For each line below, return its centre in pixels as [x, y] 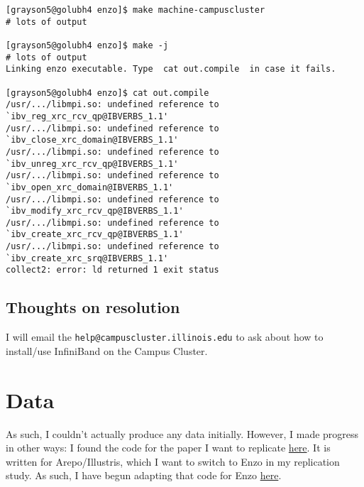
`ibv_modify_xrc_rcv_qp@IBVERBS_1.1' [95, 211]
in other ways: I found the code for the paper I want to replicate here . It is [168, 448]
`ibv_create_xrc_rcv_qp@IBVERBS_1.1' [95, 235]
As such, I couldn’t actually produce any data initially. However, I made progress [182, 433]
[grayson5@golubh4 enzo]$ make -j [87, 45]
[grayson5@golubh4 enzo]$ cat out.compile [107, 93]
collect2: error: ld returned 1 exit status [112, 270]
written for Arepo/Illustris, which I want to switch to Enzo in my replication [173, 461]
